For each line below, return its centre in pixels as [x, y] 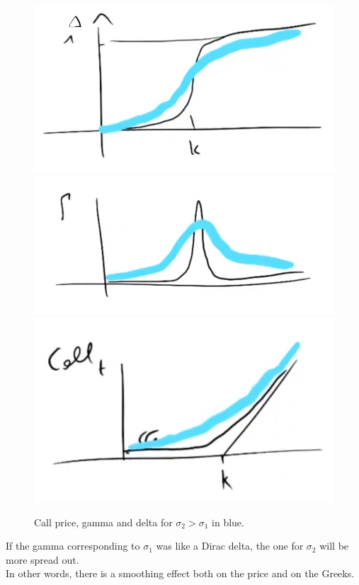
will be [334, 546]
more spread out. [42, 559]
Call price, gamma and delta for [103, 522]
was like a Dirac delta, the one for [230, 546]
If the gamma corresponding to [73, 546]
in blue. [228, 522]
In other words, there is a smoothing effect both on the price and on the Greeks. [180, 573]
